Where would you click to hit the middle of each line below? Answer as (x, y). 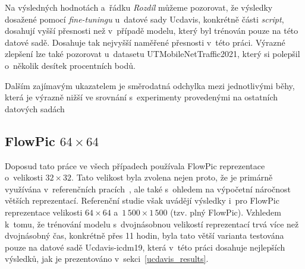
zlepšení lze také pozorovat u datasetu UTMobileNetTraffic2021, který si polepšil (152, 54)
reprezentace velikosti (44, 212)
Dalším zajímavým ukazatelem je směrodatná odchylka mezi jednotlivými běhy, (150, 85)
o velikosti (24, 177)
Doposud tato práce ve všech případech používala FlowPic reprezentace (135, 165)
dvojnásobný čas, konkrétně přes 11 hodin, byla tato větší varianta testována (144, 235)
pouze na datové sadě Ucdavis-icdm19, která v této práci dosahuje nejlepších (145, 247)
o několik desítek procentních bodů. (70, 65)
